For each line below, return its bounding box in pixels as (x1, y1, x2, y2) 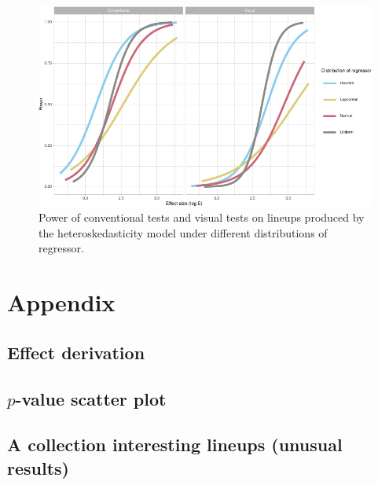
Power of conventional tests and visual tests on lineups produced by (39, 209, 365, 226)
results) (7, 455, 69, 479)
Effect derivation (7, 340, 145, 364)
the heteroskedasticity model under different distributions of (39, 224, 328, 241)
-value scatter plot (15, 386, 167, 410)
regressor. (39, 240, 84, 256)
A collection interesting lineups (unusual (7, 432, 343, 457)
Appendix (7, 286, 116, 318)
